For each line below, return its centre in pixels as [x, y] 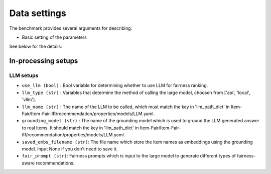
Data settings [38, 13]
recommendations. [55, 163]
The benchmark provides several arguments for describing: [71, 28]
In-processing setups [44, 61]
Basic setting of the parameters [54, 37]
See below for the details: [36, 47]
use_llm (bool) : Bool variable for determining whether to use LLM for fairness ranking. [115, 85]
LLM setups [24, 75]
